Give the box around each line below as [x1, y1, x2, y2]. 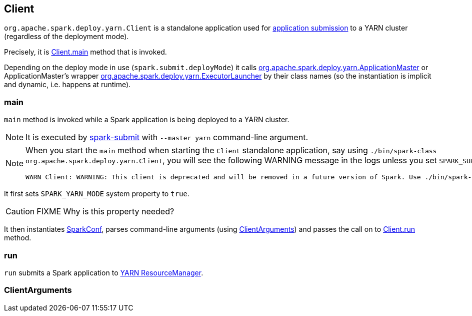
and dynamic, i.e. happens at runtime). [4, 80, 131, 89]
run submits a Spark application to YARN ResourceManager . [4, 268, 203, 277]
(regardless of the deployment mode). [4, 32, 129, 41]
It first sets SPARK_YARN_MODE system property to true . [4, 189, 189, 198]
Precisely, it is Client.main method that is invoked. [4, 48, 167, 57]
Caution [5, 206, 35, 217]
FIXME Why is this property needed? [36, 206, 174, 217]
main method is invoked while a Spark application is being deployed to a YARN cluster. [4, 115, 289, 124]
